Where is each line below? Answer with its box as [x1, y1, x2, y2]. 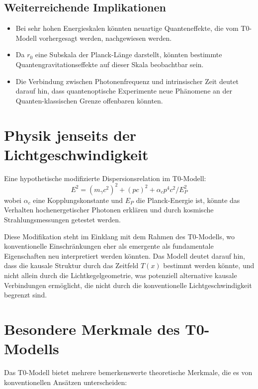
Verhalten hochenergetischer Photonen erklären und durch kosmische [4, 204, 214, 215]
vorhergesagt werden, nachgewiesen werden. [39, 32, 172, 43]
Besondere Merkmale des [4, 318, 180, 339]
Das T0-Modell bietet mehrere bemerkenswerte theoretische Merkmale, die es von [4, 367, 253, 378]
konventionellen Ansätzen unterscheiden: [4, 377, 127, 387]
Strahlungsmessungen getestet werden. [4, 214, 121, 224]
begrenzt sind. [4, 290, 47, 300]
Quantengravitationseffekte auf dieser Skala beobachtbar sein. [15, 59, 204, 69]
